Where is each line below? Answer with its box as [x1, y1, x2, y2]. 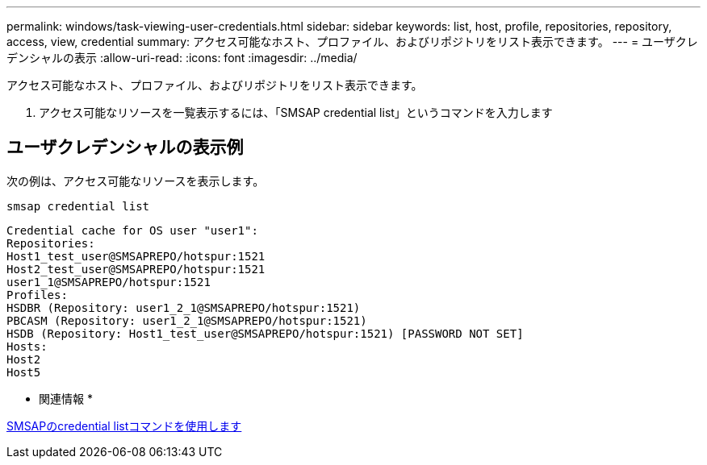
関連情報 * [39, 391, 93, 405]
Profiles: [6, 288, 68, 301]
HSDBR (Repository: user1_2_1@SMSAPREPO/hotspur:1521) [6, 301, 361, 314]
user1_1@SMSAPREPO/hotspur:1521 [6, 275, 211, 289]
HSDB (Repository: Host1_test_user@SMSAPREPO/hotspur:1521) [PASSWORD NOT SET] [6, 326, 524, 340]
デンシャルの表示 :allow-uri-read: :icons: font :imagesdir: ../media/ [6, 51, 358, 64]
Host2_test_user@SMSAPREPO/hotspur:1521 [6, 262, 266, 276]
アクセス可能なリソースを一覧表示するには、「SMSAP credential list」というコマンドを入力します [39, 106, 553, 119]
